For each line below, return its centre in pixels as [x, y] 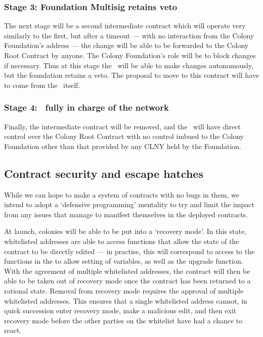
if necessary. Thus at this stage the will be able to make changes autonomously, [129, 65]
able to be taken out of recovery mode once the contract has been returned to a [127, 281]
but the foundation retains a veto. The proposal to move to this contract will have [131, 75]
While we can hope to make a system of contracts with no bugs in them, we [122, 194]
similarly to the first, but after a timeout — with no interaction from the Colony [129, 35]
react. [13, 330]
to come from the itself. [42, 85]
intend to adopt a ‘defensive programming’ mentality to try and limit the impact [129, 204]
